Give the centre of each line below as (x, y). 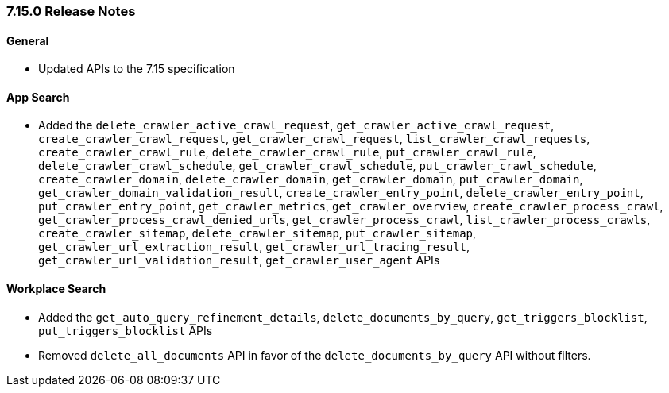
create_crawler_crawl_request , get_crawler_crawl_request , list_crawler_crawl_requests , (314, 139)
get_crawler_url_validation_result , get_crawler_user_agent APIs (239, 260)
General (28, 40)
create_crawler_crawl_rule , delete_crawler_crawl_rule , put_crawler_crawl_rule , (287, 152)
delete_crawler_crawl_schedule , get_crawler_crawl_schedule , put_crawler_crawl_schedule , (317, 166)
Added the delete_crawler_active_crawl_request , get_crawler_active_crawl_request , (296, 125)
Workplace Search (56, 289)
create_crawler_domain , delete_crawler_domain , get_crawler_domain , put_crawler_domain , (311, 179)
